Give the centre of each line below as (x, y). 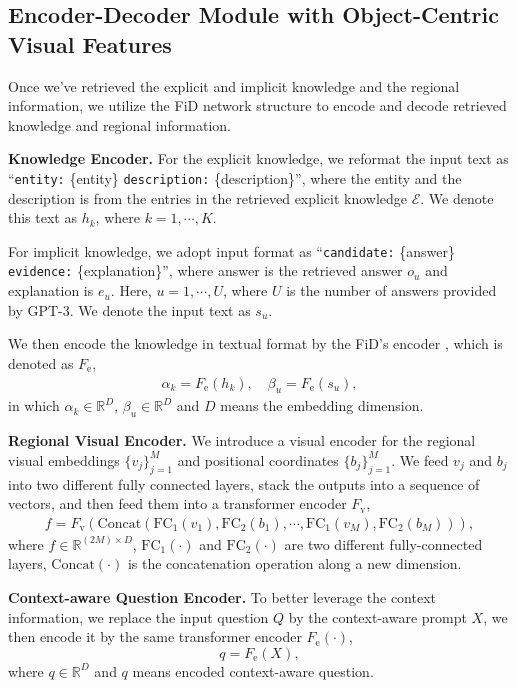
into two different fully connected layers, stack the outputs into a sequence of (244, 483)
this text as (42, 217)
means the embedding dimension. (322, 405)
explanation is (51, 290)
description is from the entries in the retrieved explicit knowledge (208, 197)
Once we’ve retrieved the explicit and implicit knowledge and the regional (234, 85)
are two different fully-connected (383, 543)
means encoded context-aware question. (253, 670)
